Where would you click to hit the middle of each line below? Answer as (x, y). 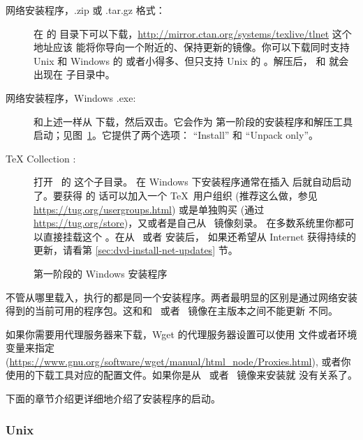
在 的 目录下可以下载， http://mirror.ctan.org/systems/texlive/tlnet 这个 (193, 33)
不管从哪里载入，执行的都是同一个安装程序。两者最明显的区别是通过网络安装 (181, 297)
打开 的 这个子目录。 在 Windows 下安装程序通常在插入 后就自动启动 (193, 182)
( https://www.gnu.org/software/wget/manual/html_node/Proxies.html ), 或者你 (178, 361)
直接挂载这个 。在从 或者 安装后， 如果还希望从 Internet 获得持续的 (200, 236)
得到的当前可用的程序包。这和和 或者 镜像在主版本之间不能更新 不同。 (172, 311)
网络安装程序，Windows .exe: (71, 97)
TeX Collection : (41, 158)
